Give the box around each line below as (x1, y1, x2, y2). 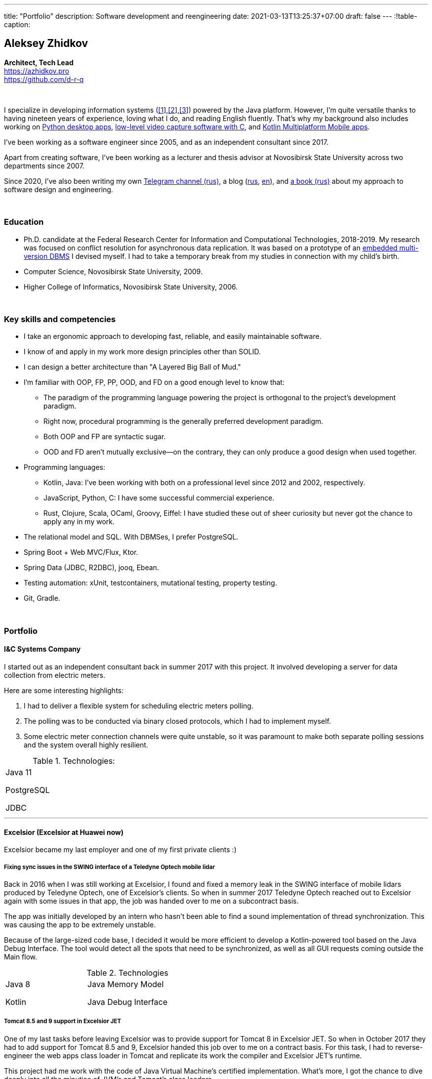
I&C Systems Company (4, 645, 81, 654)
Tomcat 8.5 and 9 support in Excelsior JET (4, 1018, 121, 1025)
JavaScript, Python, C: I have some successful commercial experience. (43, 494, 275, 502)
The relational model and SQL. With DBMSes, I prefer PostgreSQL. (24, 533, 239, 541)
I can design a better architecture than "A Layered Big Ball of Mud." (24, 363, 241, 372)
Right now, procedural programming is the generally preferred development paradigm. (43, 417, 324, 426)
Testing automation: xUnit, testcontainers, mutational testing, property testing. (24, 579, 277, 587)
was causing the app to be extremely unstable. (4, 920, 156, 929)
